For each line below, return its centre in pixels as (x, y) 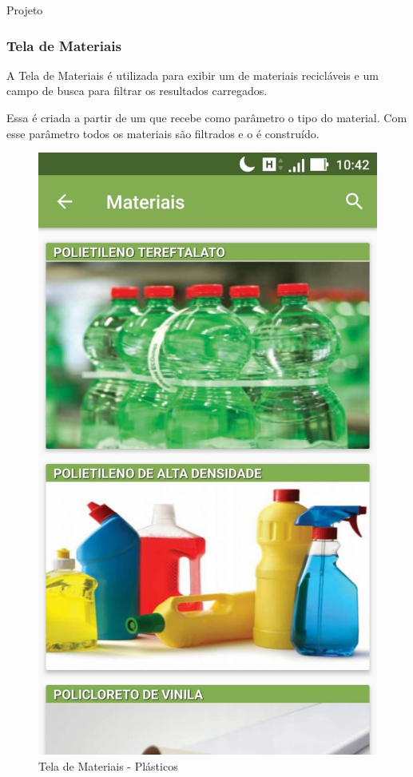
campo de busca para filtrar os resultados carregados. (137, 91)
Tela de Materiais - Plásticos (108, 765)
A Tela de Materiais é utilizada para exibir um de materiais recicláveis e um (193, 75)
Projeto (25, 10)
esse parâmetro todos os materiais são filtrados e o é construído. (163, 133)
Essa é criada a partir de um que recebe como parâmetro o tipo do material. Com (207, 117)
